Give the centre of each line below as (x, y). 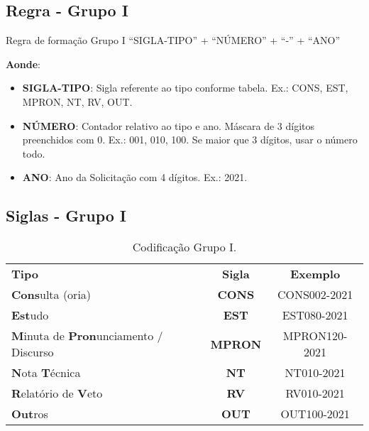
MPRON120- (315, 336)
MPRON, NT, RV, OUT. (77, 101)
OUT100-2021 (315, 414)
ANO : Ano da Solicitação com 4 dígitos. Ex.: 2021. (135, 177)
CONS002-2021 (315, 295)
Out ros (30, 414)
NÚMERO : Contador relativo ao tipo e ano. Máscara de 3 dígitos (169, 125)
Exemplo (315, 274)
